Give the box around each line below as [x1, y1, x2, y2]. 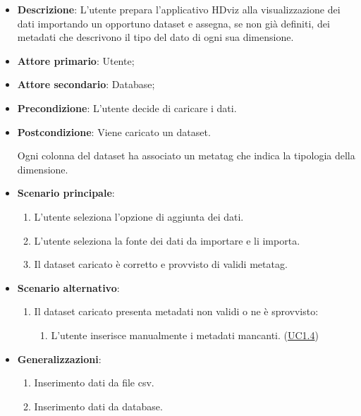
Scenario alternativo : [17, 280, 120, 295]
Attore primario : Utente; [17, 53, 135, 68]
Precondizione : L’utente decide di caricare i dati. [17, 100, 237, 115]
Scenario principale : [17, 185, 115, 200]
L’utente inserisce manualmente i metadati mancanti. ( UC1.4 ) [51, 327, 319, 342]
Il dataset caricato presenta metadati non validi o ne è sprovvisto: [34, 304, 319, 319]
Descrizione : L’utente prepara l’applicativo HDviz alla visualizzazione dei [17, 2, 341, 16]
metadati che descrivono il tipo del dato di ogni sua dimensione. [17, 30, 294, 44]
